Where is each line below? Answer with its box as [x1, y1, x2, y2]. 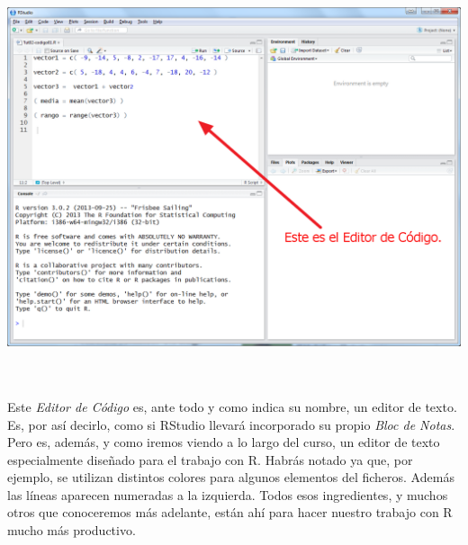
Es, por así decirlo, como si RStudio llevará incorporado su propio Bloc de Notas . [7, 415, 455, 433]
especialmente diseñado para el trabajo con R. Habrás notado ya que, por [7, 450, 413, 469]
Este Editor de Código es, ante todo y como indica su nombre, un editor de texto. [7, 397, 457, 415]
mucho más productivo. [7, 521, 136, 540]
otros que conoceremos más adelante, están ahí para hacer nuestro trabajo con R [7, 503, 453, 522]
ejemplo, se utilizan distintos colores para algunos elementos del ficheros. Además [7, 468, 454, 487]
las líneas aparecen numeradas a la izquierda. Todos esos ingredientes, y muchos [7, 485, 448, 504]
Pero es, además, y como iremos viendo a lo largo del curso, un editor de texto [7, 433, 440, 451]
